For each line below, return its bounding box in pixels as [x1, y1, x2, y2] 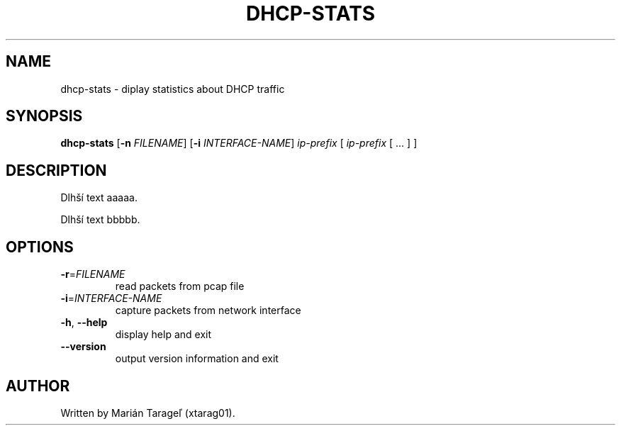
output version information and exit [115, 352, 279, 365]
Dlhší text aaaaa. [60, 191, 138, 204]
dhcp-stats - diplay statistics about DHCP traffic [60, 82, 285, 95]
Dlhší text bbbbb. [60, 213, 140, 226]
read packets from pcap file [115, 280, 245, 293]
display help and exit [115, 328, 212, 341]
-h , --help [60, 316, 108, 329]
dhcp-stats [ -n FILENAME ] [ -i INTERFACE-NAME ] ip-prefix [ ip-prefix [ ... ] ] [60, 137, 418, 150]
